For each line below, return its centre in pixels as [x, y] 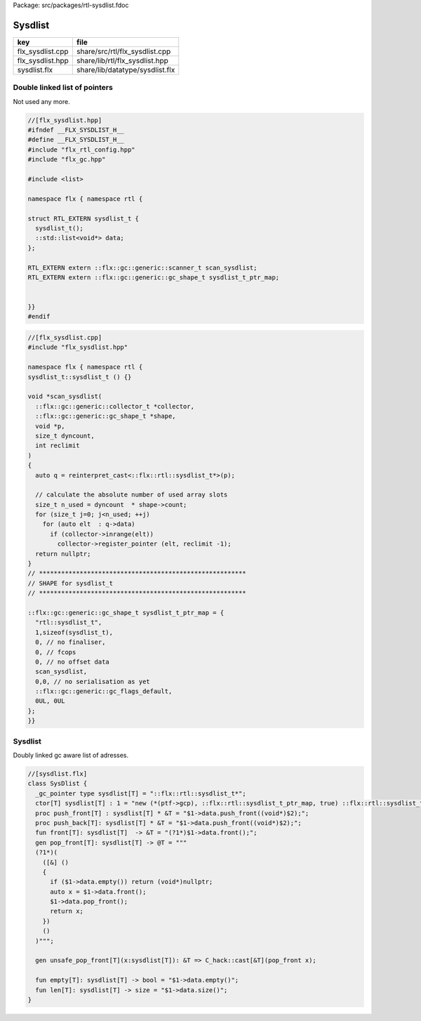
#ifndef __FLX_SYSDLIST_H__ [76, 130]
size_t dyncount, [65, 436]
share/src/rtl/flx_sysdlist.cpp [123, 51]
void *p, [50, 426]
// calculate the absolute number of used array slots [132, 495]
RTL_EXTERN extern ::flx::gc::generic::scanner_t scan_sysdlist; [142, 268]
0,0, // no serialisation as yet [93, 681]
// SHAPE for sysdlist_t [71, 583]
